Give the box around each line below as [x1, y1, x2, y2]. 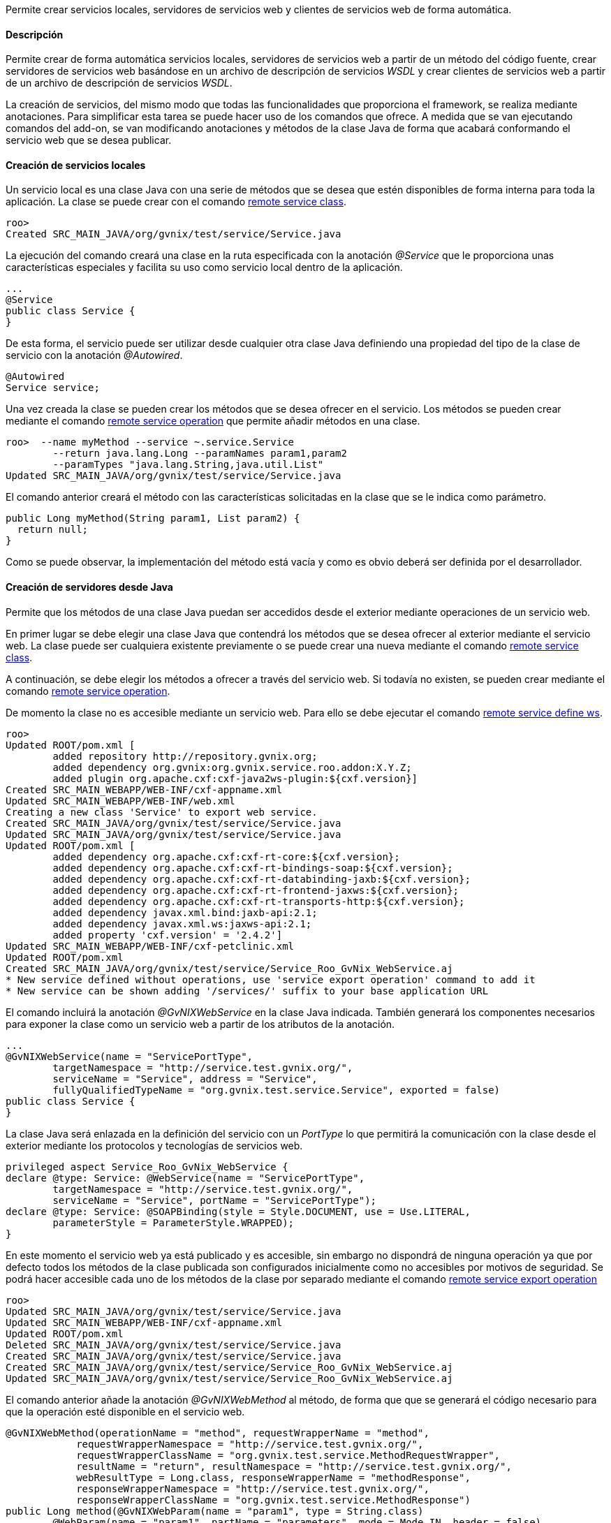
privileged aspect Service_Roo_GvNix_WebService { [6, 1161, 288, 1172]
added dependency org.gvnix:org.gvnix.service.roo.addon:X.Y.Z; [52, 761, 412, 773]
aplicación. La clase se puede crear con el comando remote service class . [6, 196, 346, 208]
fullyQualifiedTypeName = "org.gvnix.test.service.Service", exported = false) [52, 1084, 501, 1096]
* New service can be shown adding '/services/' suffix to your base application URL [6, 985, 489, 996]
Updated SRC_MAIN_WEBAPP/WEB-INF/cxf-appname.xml [6, 1316, 283, 1328]
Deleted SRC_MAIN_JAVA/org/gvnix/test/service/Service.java [6, 1339, 341, 1351]
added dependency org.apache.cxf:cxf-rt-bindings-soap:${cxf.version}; [52, 862, 453, 874]
